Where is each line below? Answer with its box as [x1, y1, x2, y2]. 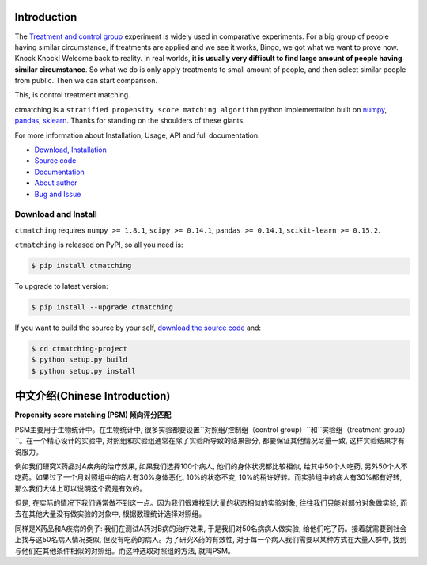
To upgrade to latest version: [14, 282, 108, 291]
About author [34, 178, 78, 188]
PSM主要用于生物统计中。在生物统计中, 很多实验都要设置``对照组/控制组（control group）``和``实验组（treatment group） [14, 424, 410, 434]
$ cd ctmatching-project [31, 344, 128, 354]
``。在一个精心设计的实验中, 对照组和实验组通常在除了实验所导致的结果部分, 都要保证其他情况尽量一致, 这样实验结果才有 [14, 436, 405, 446]
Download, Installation [34, 145, 107, 154]
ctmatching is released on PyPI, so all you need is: [14, 240, 183, 249]
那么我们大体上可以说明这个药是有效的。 [14, 483, 146, 493]
